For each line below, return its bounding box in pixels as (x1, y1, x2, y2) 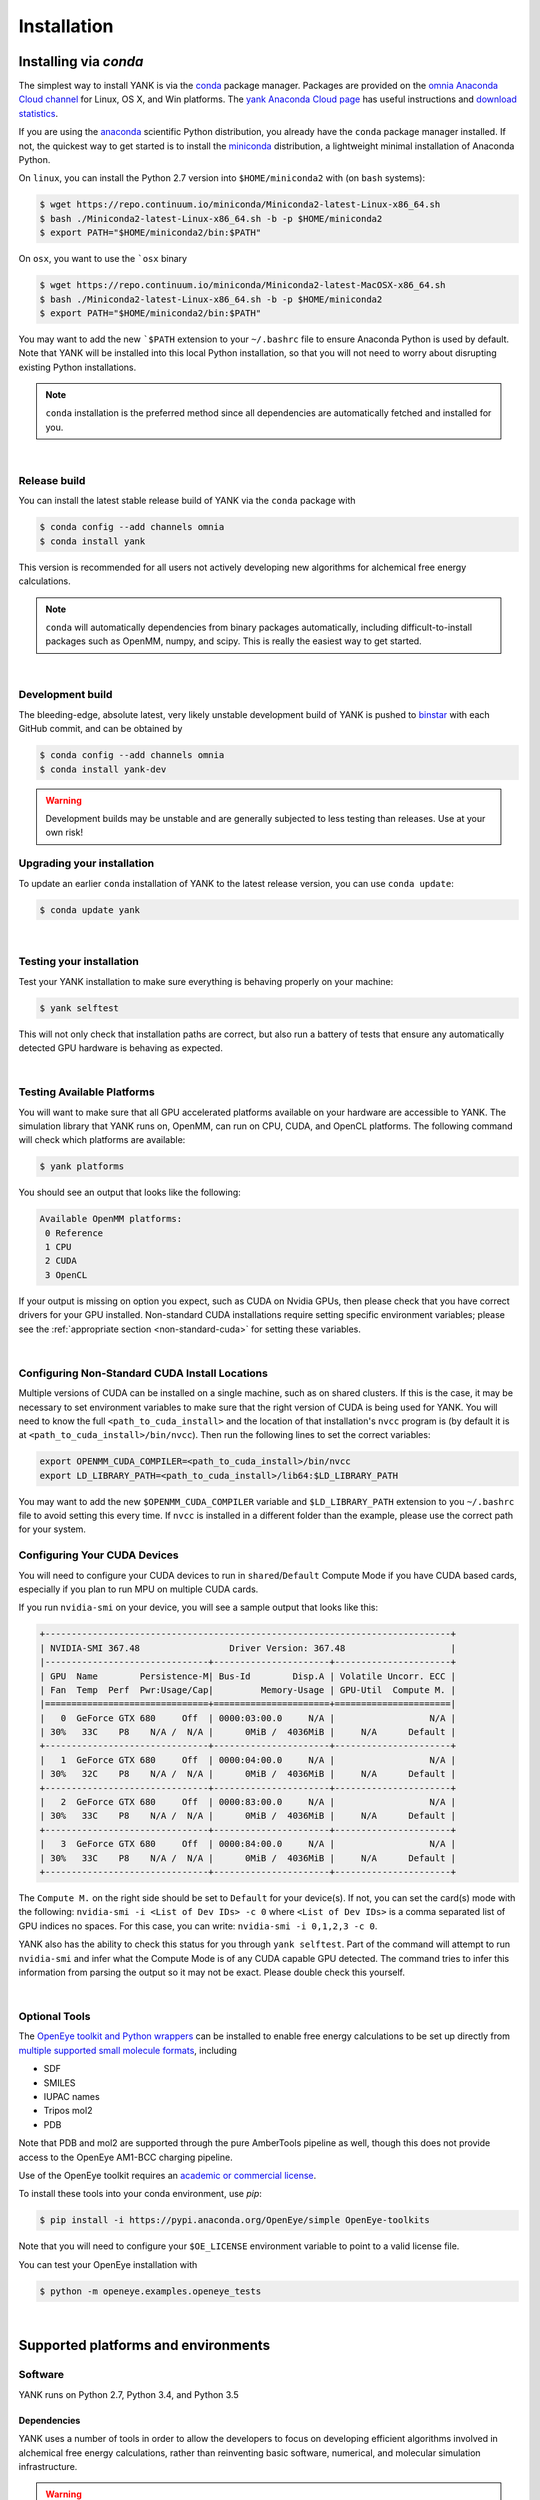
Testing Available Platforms (18, 1085, 155, 1099)
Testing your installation (18, 955, 140, 969)
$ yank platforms (39, 1161, 125, 1172)
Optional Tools (18, 2010, 91, 2024)
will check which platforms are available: (18, 1134, 186, 1146)
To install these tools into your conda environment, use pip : (18, 2188, 262, 2200)
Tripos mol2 (43, 2105, 93, 2117)
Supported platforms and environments (18, 2337, 270, 2354)
